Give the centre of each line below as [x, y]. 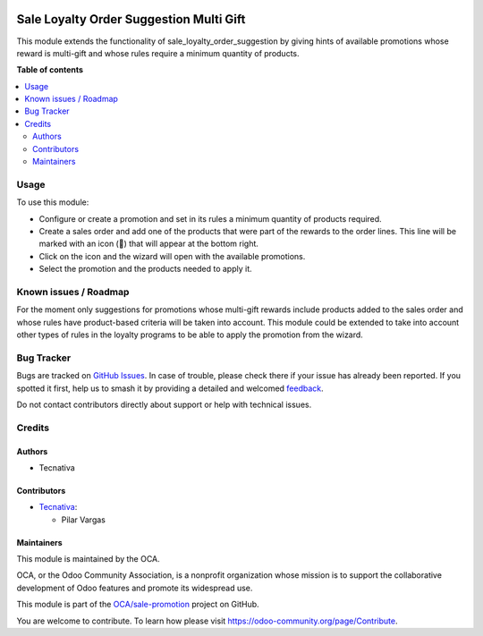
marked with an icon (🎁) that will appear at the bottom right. [149, 244]
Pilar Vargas [84, 520]
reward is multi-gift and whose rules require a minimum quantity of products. [158, 53]
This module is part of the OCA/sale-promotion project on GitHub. [138, 605]
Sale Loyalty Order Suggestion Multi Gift [131, 19]
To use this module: [53, 202]
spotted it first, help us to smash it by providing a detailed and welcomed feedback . [170, 388]
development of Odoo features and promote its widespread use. [135, 588]
